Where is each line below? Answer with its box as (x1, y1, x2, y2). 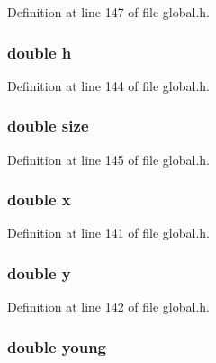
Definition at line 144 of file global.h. (7, 76, 211, 95)
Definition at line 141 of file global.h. (7, 223, 211, 242)
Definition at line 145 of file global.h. (7, 150, 211, 168)
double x (7, 188, 71, 211)
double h (7, 41, 72, 63)
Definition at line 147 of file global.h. (7, 3, 211, 21)
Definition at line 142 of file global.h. (7, 297, 211, 316)
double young (7, 335, 106, 358)
